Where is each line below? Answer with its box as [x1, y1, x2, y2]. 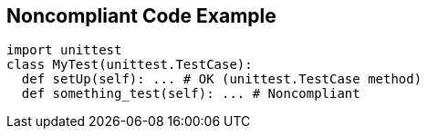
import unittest [6, 43, 122, 58]
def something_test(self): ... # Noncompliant [21, 86, 360, 102]
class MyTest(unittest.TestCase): [6, 57, 253, 73]
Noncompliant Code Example [6, 5, 276, 27]
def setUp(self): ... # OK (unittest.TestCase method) [21, 72, 422, 87]
